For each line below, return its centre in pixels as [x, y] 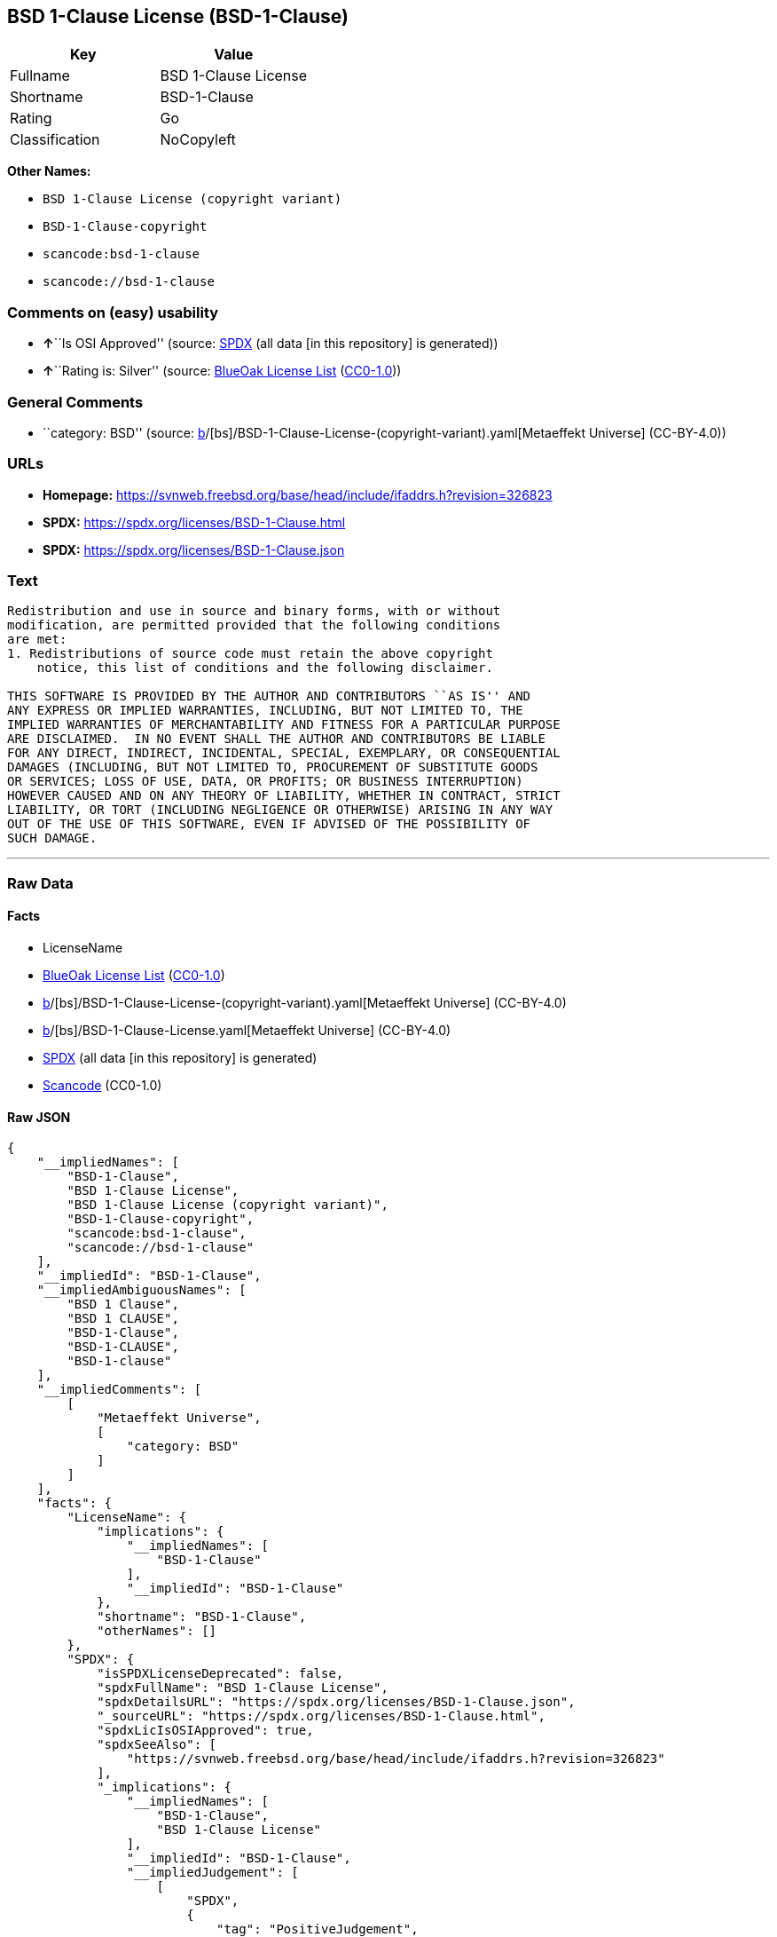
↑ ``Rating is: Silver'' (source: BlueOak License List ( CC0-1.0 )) [222, 371]
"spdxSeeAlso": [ [157, 1745]
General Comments [75, 402]
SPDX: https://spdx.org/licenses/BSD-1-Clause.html [194, 522]
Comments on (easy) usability [113, 312]
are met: [37, 640]
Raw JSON [39, 1117]
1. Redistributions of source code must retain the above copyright [250, 654]
